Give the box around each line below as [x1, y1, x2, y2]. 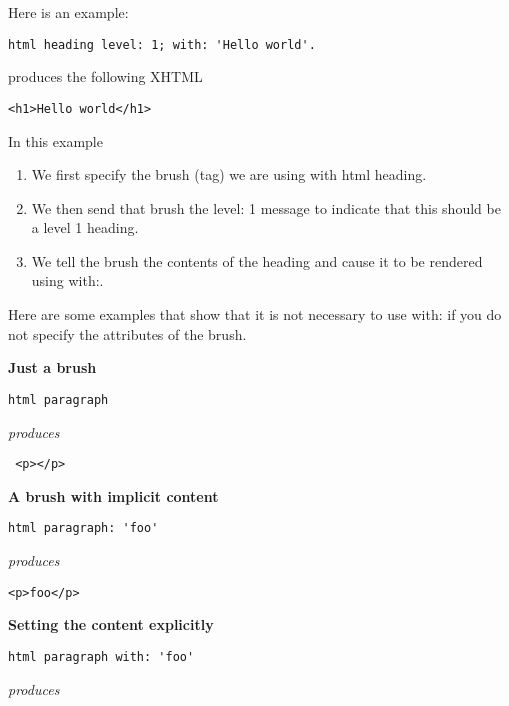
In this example [8, 130, 103, 151]
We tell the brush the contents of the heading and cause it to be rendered [31, 250, 483, 271]
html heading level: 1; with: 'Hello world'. [8, 37, 316, 52]
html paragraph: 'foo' [8, 521, 159, 536]
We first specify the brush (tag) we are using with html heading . [31, 164, 427, 185]
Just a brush [8, 357, 97, 378]
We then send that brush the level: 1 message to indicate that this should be [31, 197, 501, 218]
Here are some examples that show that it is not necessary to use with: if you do [8, 304, 502, 325]
